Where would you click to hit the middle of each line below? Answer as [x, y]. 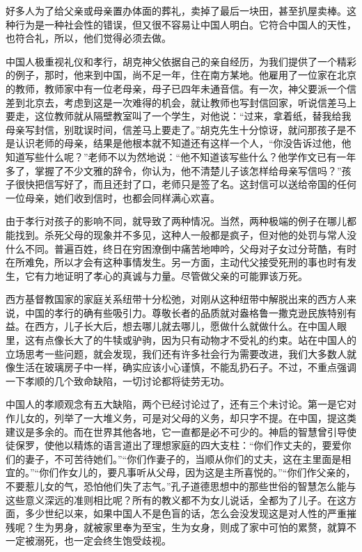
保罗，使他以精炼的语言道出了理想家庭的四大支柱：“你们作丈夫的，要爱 [178, 445]
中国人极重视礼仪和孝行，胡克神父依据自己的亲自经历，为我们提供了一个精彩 [181, 61]
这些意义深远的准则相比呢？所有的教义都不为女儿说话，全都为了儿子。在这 [176, 499]
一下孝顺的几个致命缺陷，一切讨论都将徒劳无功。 [118, 380]
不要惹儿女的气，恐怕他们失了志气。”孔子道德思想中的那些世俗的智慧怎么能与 [181, 486]
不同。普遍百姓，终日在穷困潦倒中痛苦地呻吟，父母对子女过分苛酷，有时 [190, 248]
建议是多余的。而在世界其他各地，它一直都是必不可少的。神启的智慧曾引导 [176, 431]
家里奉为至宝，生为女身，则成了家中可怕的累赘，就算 [225, 527]
